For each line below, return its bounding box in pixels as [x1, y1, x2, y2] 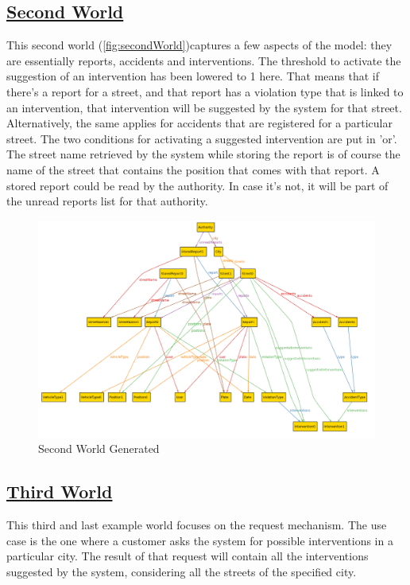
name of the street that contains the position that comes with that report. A [6, 161, 380, 177]
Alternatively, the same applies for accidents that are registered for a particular [6, 115, 393, 131]
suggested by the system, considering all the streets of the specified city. [6, 563, 357, 579]
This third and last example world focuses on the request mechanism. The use [6, 516, 387, 532]
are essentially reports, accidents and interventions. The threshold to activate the [6, 52, 401, 68]
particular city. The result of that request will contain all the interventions [6, 548, 369, 564]
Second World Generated [38, 440, 160, 457]
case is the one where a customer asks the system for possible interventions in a [6, 532, 393, 548]
